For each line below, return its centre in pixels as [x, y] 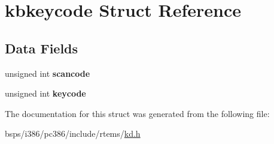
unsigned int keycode [45, 93]
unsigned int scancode [48, 73]
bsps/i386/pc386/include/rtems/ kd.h [73, 133]
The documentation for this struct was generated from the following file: [137, 113]
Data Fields [42, 48]
